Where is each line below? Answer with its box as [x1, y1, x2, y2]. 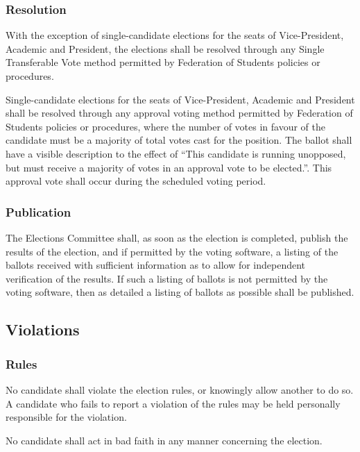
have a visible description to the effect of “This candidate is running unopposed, [6, 146, 346, 160]
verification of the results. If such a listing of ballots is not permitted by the [6, 271, 328, 285]
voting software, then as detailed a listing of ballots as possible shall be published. [6, 285, 354, 299]
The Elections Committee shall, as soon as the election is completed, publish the [6, 230, 348, 244]
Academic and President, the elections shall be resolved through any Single [6, 41, 325, 56]
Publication [6, 203, 71, 220]
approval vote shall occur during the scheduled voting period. [6, 174, 266, 188]
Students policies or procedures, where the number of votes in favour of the [6, 119, 325, 133]
